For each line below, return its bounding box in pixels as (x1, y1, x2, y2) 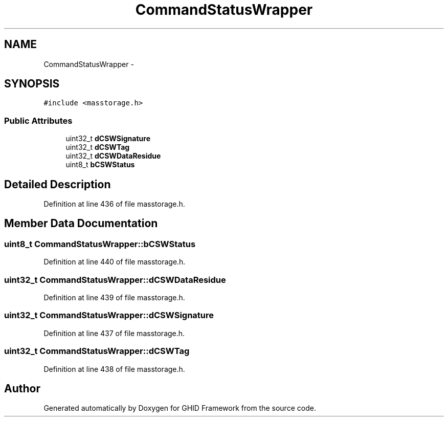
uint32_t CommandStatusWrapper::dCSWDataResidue (4, 274, 226, 285)
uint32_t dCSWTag (65, 143, 130, 152)
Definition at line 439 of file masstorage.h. (43, 293, 185, 302)
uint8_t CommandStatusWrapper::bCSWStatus (4, 238, 196, 249)
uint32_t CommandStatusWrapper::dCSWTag (4, 346, 190, 357)
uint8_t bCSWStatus (65, 160, 135, 169)
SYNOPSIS (4, 77, 60, 91)
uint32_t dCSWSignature (65, 134, 150, 143)
